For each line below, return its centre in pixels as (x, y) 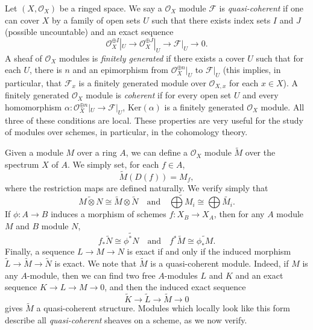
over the (260, 152)
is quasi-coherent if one (261, 8)
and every (261, 95)
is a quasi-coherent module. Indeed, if (220, 263)
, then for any (239, 214)
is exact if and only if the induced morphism (209, 251)
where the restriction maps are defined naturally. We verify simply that (137, 187)
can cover (22, 20)
